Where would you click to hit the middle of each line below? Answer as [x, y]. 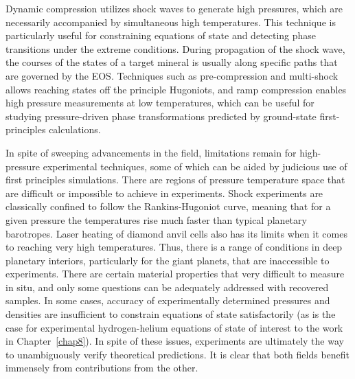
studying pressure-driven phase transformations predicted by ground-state [161, 116]
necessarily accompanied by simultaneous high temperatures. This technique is [171, 22]
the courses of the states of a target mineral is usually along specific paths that [172, 62]
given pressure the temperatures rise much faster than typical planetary [156, 219]
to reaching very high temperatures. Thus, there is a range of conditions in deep [174, 247]
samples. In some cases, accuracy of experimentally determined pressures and [168, 300]
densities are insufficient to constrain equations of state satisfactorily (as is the [171, 314]
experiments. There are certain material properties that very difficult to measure [175, 274]
